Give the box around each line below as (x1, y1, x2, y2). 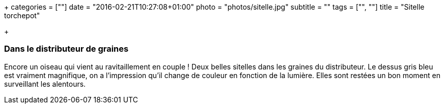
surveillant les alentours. (4, 79, 86, 88)
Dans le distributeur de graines (4, 44, 129, 54)
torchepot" (4, 11, 40, 20)
